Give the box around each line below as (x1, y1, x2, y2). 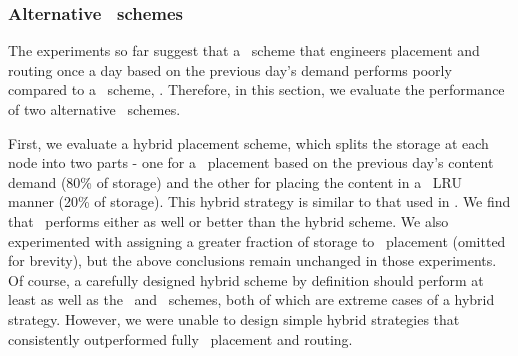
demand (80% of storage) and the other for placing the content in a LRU (8, 171, 463, 192)
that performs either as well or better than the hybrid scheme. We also (8, 210, 449, 231)
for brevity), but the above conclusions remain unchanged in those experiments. (8, 250, 497, 271)
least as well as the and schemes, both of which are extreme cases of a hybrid (8, 289, 495, 310)
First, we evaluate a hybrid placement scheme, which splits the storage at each (8, 132, 489, 153)
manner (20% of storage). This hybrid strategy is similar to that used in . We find (8, 191, 511, 212)
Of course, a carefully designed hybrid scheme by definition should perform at (8, 269, 484, 290)
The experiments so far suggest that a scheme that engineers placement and (8, 40, 480, 61)
